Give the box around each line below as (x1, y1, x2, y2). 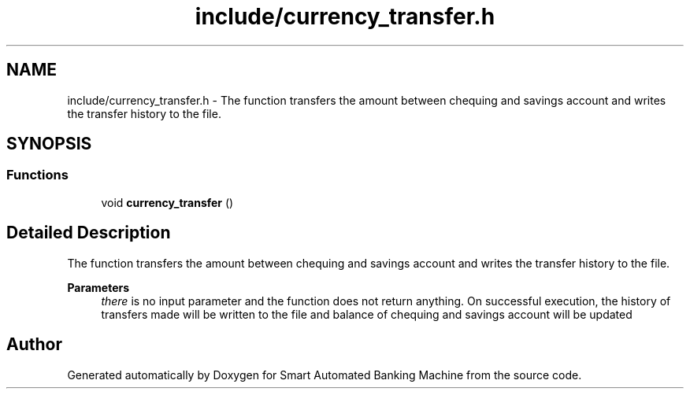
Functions (6, 167, 69, 183)
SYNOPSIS (6, 134, 92, 154)
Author (6, 334, 62, 355)
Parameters (67, 280, 130, 294)
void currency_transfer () (101, 195, 234, 209)
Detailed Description (6, 223, 171, 243)
